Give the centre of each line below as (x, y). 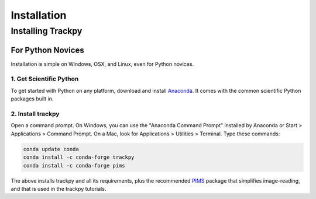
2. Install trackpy (35, 114)
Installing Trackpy (47, 31)
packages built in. (32, 99)
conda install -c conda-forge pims (74, 165)
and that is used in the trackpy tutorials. (59, 188)
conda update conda (51, 149)
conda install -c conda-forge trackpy (79, 157)
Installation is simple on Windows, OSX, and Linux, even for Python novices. (102, 64)
